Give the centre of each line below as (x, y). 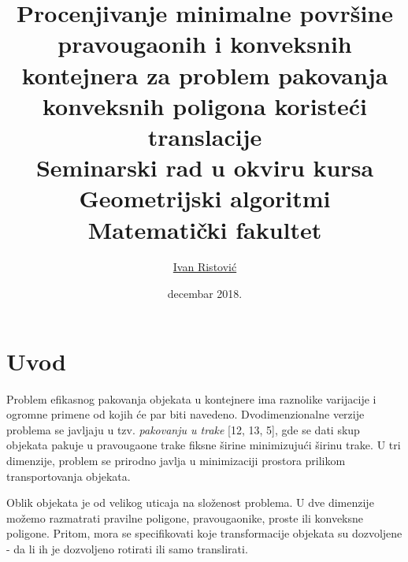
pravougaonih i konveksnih (205, 44)
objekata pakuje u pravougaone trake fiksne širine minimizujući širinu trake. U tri (204, 445)
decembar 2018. (205, 294)
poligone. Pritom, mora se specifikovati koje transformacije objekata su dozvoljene (204, 533)
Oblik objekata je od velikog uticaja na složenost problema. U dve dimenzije (190, 502)
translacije (205, 136)
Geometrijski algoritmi (205, 198)
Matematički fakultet (205, 229)
